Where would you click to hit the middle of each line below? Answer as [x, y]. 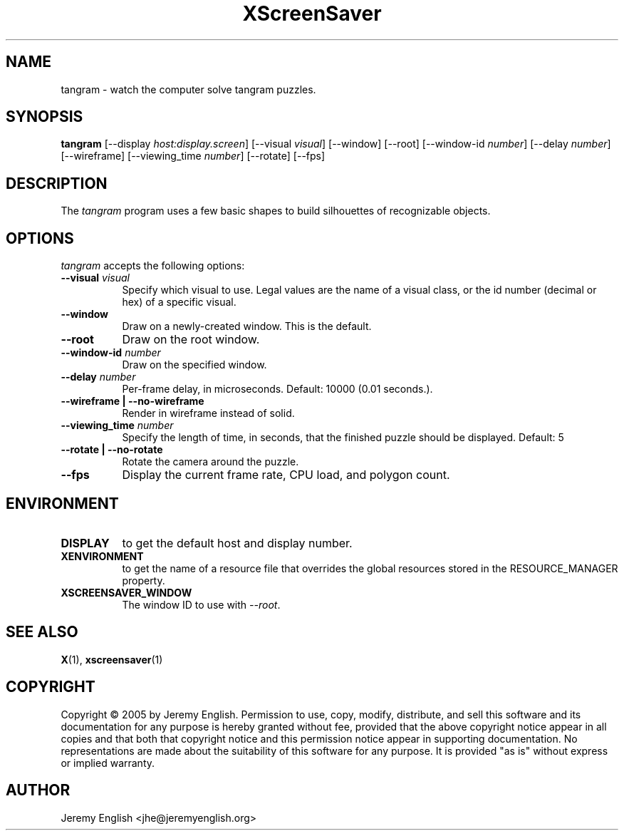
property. [144, 580]
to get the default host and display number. [237, 543]
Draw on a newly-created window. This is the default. [247, 326]
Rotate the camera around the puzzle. [210, 462]
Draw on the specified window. [194, 365]
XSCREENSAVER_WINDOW [126, 592]
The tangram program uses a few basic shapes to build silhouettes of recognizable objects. [276, 211]
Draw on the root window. [191, 340]
